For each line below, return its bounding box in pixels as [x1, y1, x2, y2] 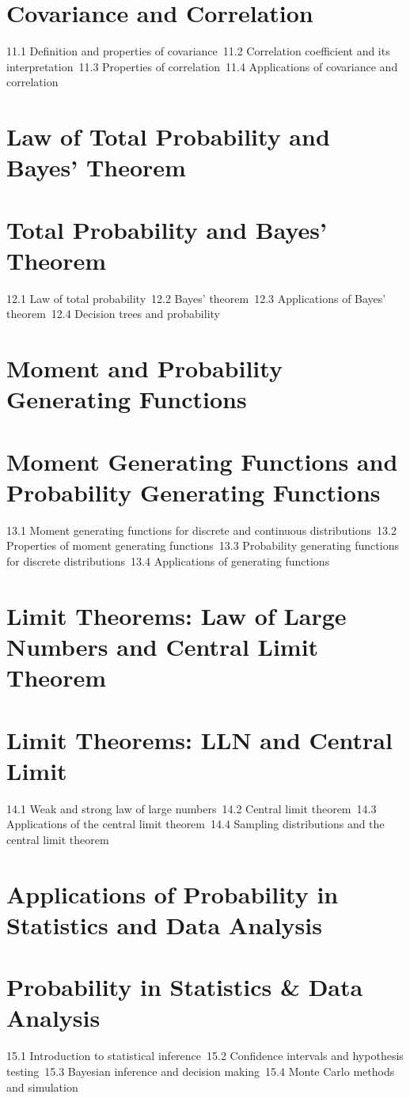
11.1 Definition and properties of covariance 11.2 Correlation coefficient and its [6, 43, 390, 59]
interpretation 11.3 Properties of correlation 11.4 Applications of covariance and [6, 58, 398, 74]
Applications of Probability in [6, 877, 339, 910]
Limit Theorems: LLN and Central [6, 723, 393, 755]
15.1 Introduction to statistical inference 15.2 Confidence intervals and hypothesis [6, 1047, 404, 1064]
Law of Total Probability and [6, 120, 330, 153]
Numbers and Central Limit [6, 630, 319, 662]
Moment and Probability [6, 352, 283, 384]
